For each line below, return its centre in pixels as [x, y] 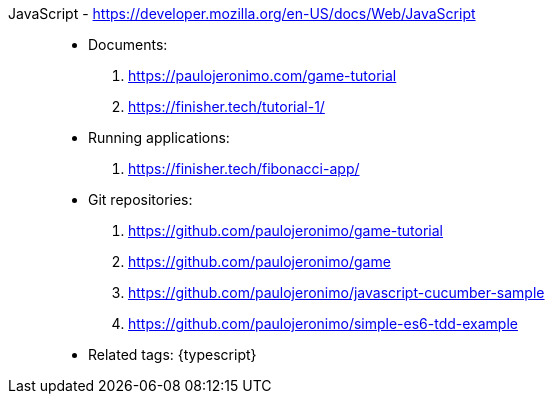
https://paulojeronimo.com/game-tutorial [262, 75]
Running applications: [159, 137]
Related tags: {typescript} [172, 354]
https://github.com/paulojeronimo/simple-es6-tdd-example [323, 323]
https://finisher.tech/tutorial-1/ [226, 106]
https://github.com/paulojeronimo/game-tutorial [285, 230]
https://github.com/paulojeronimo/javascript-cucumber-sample [336, 292]
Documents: [128, 44]
